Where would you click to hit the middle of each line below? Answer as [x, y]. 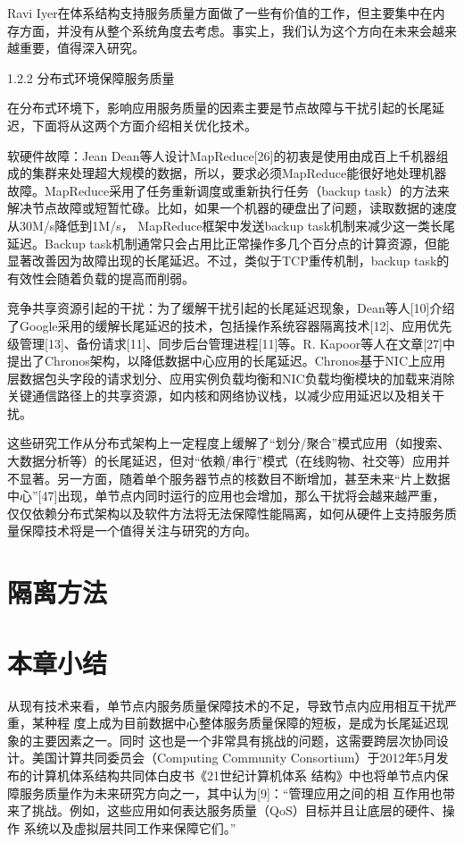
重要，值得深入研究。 [82, 48]
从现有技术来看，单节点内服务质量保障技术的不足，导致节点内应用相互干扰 [226, 705]
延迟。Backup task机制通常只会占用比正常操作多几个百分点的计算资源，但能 [228, 243]
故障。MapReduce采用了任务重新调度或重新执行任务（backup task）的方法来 [228, 190]
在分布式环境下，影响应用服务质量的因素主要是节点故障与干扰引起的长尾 [220, 108]
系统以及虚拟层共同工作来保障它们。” [130, 827]
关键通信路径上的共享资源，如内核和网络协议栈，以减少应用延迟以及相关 [220, 396]
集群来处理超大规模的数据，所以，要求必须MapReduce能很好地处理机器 [239, 173]
